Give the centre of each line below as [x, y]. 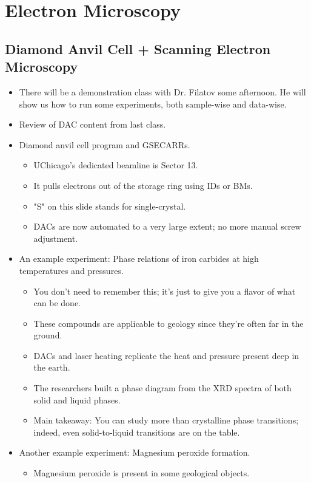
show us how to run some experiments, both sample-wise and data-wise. [153, 104]
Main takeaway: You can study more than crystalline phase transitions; [166, 420]
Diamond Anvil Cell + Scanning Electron [138, 48]
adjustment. [56, 238]
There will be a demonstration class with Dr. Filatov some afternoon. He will [162, 91]
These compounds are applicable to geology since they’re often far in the [169, 323]
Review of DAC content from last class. [92, 124]
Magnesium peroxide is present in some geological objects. [142, 473]
